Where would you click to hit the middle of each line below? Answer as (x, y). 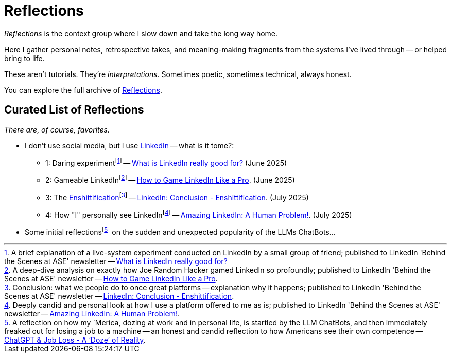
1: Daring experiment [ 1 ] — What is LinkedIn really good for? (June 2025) (166, 162)
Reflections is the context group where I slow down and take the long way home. (141, 33)
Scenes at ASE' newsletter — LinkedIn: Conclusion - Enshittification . (119, 296)
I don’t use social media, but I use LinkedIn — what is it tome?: (129, 145)
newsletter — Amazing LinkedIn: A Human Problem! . (92, 313)
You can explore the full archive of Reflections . (83, 90)
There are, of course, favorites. (57, 129)
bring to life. (24, 58)
